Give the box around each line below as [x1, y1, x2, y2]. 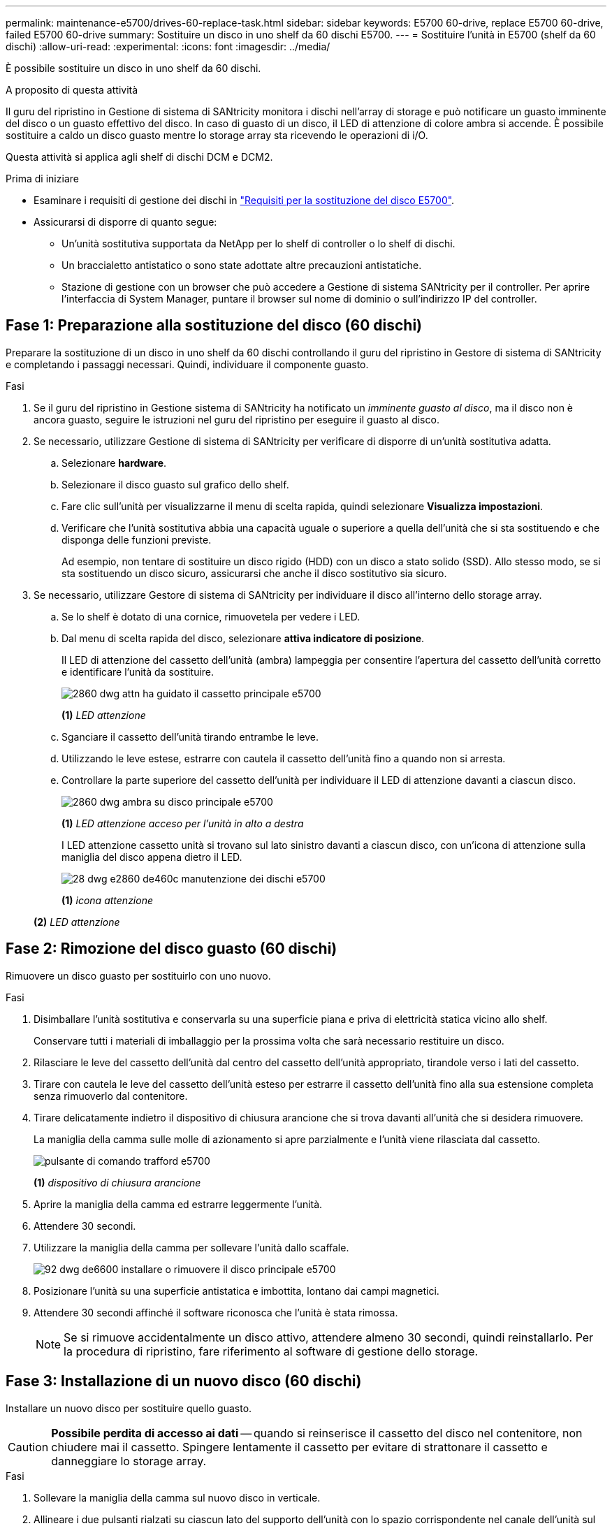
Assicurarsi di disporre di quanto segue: [34, 216, 217, 228]
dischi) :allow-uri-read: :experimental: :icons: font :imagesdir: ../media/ [6, 41, 330, 52]
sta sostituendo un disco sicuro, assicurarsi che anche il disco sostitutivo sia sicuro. [61, 567, 447, 579]
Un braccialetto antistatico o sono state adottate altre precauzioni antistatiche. [61, 259, 422, 271]
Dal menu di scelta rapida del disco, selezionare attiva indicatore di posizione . [61, 632, 425, 644]
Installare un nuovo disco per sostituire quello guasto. [6, 1402, 252, 1414]
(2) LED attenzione [34, 915, 120, 928]
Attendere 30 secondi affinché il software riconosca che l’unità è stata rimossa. [34, 1306, 398, 1318]
